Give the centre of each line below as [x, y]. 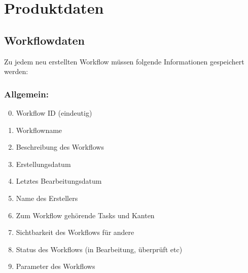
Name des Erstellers [47, 198]
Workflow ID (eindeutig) [54, 112]
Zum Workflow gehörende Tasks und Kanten [85, 215]
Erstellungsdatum [43, 164]
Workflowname [39, 130]
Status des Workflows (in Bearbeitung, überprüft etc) [99, 249]
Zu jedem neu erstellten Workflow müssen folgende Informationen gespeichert [124, 61]
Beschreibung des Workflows [60, 147]
